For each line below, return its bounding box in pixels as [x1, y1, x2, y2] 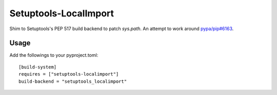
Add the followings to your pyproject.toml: [9, 52, 98, 58]
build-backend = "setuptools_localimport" [18, 78, 127, 84]
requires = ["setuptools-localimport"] [18, 72, 119, 77]
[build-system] [18, 64, 57, 70]
